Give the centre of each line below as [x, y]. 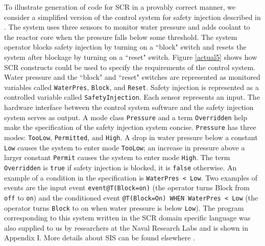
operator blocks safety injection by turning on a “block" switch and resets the [125, 47]
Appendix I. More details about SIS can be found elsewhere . [100, 238]
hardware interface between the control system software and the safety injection [129, 107]
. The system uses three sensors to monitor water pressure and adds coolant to [127, 27]
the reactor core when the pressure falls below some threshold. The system [121, 37]
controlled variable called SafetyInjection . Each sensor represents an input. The [132, 97]
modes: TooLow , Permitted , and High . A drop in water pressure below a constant [131, 137]
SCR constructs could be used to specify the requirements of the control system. [130, 67]
